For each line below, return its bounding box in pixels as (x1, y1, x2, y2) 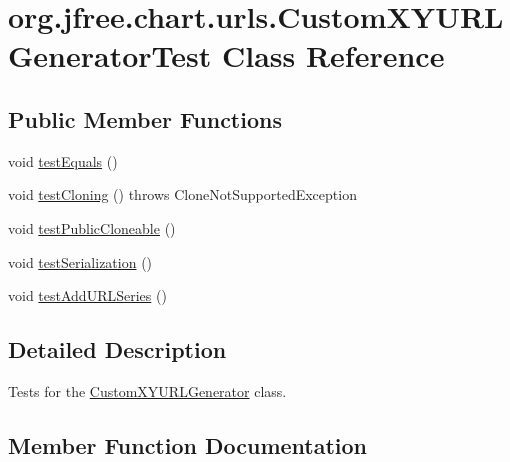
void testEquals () (8, 150, 118, 171)
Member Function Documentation (8, 429, 368, 460)
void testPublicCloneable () (8, 217, 176, 238)
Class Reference (221, 35, 445, 76)
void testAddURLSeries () (8, 285, 167, 306)
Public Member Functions (8, 103, 282, 134)
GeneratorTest (8, 35, 212, 76)
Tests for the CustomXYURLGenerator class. (8, 380, 287, 401)
